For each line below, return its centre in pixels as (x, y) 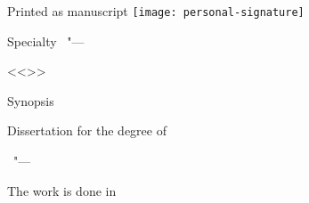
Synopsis (31, 100)
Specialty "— (46, 41)
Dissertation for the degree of (87, 130)
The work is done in (62, 190)
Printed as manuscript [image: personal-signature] (156, 11)
